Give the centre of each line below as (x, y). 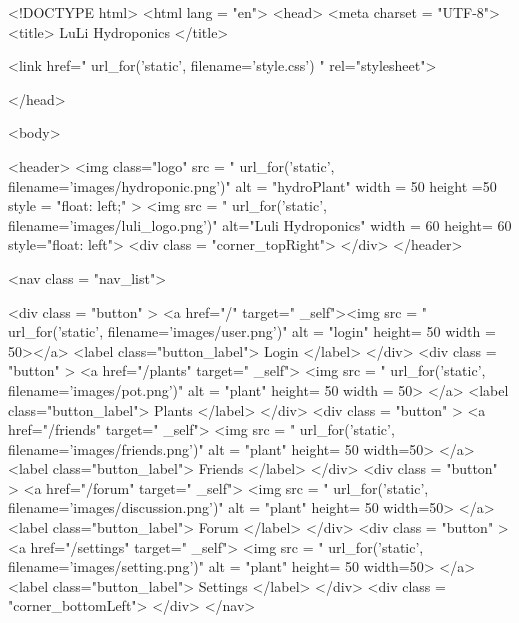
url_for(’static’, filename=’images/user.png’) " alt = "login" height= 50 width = (252, 331)
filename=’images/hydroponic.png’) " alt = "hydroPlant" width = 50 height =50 (252, 185)
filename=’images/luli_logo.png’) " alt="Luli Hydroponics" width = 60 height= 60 (260, 224)
